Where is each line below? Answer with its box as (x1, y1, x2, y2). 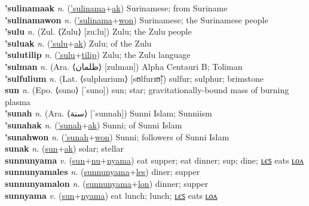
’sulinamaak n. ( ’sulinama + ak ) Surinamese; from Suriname (5, 2, 228, 14)
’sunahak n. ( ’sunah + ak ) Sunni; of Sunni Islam (5, 118, 182, 131)
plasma (5, 95, 30, 107)
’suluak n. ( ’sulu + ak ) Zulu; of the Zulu (5, 36, 152, 49)
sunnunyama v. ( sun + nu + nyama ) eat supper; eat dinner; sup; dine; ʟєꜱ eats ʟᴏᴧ (5, 153, 304, 166)
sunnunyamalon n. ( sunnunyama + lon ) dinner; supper (5, 177, 209, 189)
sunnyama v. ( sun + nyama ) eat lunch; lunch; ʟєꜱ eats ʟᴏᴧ (5, 189, 218, 201)
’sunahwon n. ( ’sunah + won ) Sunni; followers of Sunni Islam (5, 130, 230, 143)
